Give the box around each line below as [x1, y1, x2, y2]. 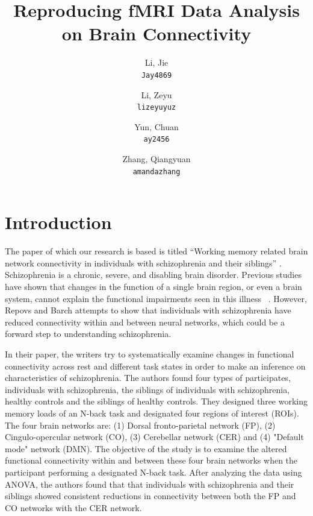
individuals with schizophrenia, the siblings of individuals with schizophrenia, [5, 383, 290, 395]
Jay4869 [141, 71, 172, 80]
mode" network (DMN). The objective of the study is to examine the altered [5, 442, 287, 455]
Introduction [5, 210, 112, 234]
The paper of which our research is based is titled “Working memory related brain [5, 245, 308, 257]
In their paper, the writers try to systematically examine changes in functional [5, 348, 294, 360]
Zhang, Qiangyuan [122, 153, 191, 165]
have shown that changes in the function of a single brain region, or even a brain [5, 280, 302, 293]
